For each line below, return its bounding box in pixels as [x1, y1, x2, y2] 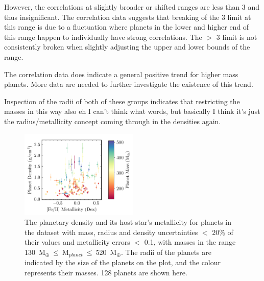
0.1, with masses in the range [144, 237, 236, 247]
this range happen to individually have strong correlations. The [4, 31, 202, 42]
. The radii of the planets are [121, 246, 211, 257]
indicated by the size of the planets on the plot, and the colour [25, 257, 221, 268]
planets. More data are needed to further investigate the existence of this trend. [4, 79, 253, 89]
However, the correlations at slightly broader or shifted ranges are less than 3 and [4, 2, 260, 12]
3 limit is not [216, 31, 257, 42]
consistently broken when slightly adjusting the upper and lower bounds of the [4, 41, 250, 52]
